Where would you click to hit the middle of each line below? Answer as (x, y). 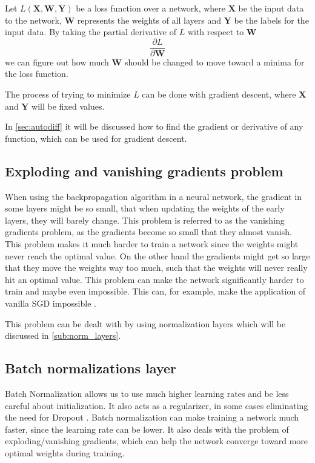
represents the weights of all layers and (149, 20)
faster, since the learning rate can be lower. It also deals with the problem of (147, 429)
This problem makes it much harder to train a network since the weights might (152, 243)
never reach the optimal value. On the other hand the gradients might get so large (157, 255)
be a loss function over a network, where (151, 8)
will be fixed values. (68, 106)
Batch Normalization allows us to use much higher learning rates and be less (147, 393)
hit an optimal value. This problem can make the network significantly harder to (154, 279)
